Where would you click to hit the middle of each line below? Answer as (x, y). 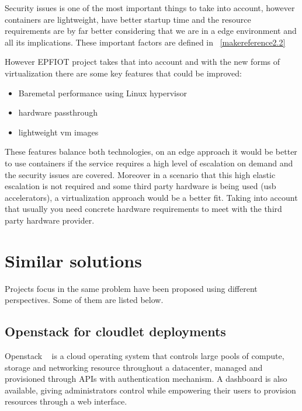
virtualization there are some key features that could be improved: (123, 73)
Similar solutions (73, 260)
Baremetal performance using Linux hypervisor (103, 93)
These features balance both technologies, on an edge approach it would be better (151, 151)
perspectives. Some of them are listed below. (84, 300)
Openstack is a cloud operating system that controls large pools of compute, (145, 356)
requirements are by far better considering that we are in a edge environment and (151, 31)
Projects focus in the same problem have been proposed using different (131, 288)
